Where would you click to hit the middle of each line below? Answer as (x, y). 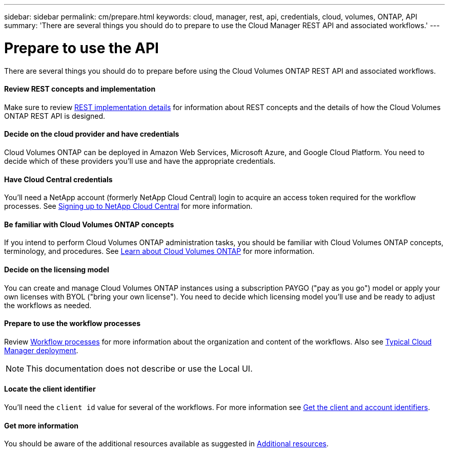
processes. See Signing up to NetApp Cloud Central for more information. (128, 206)
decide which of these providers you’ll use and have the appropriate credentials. (140, 161)
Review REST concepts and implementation (80, 89)
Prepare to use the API (81, 48)
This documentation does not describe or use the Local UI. (139, 368)
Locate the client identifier (50, 389)
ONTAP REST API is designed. (55, 116)
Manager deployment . (41, 350)
